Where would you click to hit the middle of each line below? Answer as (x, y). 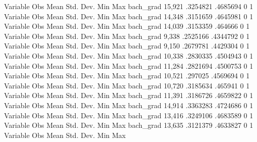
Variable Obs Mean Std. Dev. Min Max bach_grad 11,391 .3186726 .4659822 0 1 (129, 95)
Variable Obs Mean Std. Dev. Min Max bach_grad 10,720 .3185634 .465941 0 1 (127, 85)
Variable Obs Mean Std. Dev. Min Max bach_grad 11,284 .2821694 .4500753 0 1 (129, 65)
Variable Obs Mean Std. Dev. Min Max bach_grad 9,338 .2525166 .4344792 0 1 (127, 36)
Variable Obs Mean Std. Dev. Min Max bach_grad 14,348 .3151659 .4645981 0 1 (129, 16)
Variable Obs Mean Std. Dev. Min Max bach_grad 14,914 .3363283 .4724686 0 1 (129, 105)
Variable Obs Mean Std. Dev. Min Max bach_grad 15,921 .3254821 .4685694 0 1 (129, 6)
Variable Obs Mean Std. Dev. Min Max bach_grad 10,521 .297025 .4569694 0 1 (127, 76)
